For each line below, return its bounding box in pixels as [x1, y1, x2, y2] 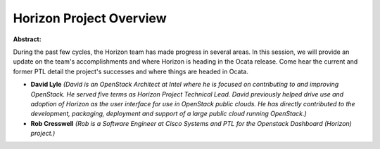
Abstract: [13, 35, 42, 43]
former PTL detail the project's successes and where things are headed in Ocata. [13, 67, 249, 76]
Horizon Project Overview [13, 10, 167, 26]
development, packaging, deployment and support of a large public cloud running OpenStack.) [30, 109, 308, 118]
